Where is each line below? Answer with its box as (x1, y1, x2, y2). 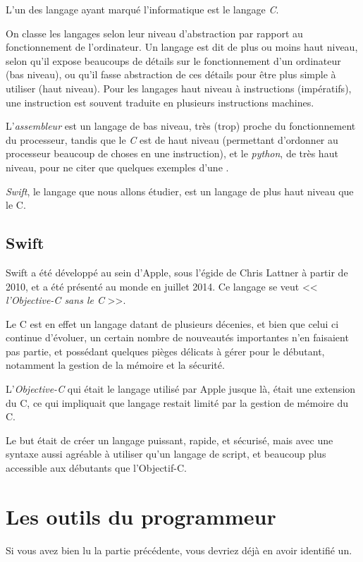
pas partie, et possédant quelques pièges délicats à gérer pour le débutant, (6, 343, 325, 358)
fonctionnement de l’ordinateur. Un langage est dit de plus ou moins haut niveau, (6, 39, 358, 54)
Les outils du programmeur (6, 501, 276, 530)
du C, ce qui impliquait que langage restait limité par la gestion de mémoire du (6, 395, 348, 410)
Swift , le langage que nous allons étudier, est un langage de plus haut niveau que (6, 183, 354, 198)
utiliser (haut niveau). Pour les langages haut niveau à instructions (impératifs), (6, 80, 352, 95)
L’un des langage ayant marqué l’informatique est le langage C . (6, 2, 279, 16)
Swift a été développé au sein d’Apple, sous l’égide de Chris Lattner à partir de (6, 264, 348, 279)
